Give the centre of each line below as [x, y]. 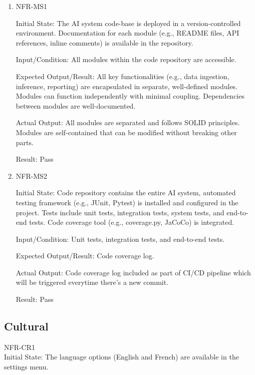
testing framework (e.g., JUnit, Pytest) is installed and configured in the [127, 202]
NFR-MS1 [32, 6]
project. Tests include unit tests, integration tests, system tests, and [120, 212]
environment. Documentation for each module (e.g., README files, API [127, 33]
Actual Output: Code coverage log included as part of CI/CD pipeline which [133, 272]
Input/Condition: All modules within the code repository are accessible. [126, 59]
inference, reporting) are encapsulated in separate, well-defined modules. [127, 86]
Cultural [26, 326]
